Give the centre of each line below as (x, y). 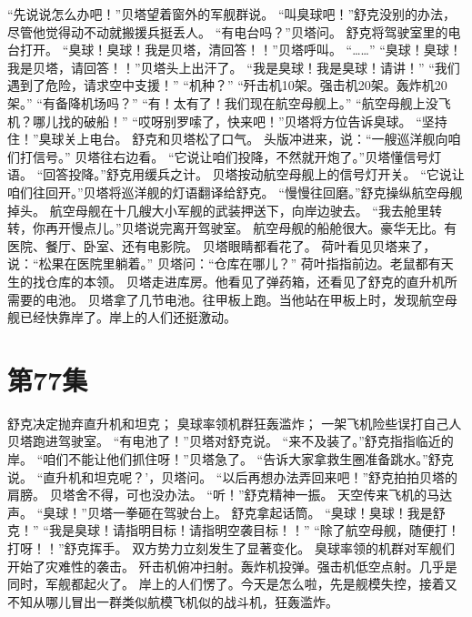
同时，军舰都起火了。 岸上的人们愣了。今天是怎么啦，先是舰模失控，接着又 (232, 584)
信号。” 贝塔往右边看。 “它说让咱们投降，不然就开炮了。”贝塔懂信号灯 (237, 156)
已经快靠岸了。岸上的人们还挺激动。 (128, 317)
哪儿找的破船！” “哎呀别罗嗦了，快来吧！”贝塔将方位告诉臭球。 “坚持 (240, 121)
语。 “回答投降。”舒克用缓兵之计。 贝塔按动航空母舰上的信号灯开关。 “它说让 (236, 174)
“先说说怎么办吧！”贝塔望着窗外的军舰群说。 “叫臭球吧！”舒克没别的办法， (232, 14)
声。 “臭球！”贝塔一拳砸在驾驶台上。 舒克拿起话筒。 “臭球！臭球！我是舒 (226, 512)
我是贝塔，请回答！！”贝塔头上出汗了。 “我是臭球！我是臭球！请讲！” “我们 (234, 67)
